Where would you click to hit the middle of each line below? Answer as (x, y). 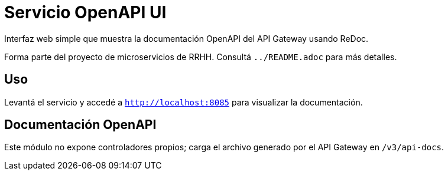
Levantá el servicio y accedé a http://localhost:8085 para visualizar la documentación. (184, 102)
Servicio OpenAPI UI (85, 12)
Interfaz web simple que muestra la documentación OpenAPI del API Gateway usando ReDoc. (186, 38)
